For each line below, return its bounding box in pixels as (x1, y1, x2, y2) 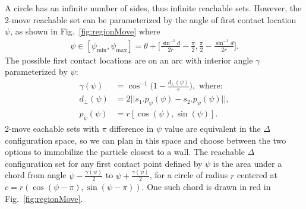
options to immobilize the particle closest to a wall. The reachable (5, 145, 245, 158)
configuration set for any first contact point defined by (5, 157, 203, 169)
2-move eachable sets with (5, 122, 99, 134)
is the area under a (213, 157, 282, 169)
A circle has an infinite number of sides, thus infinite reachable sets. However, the (5, 2, 302, 14)
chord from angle (5, 169, 67, 181)
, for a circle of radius (149, 169, 228, 181)
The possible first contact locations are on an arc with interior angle (5, 53, 253, 66)
